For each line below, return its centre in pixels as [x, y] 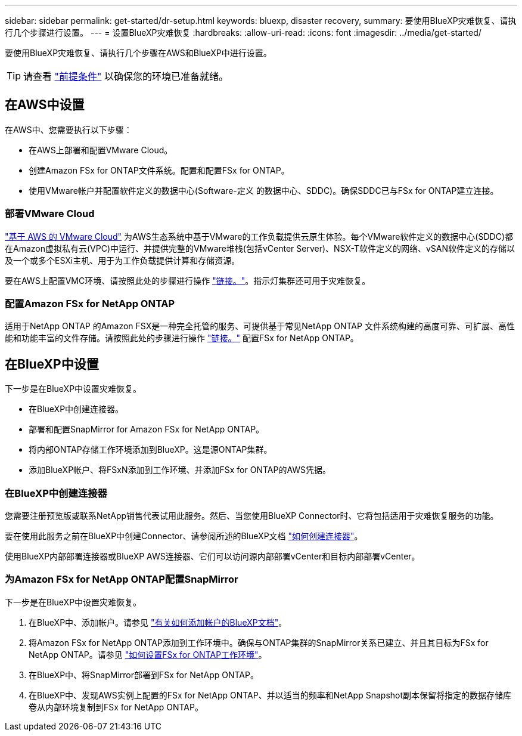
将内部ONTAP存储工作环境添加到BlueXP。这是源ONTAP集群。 [150, 450]
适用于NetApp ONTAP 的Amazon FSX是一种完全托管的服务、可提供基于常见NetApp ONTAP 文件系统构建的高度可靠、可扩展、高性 [260, 326]
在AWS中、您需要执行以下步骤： [69, 129]
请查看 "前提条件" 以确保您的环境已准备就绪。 [126, 76]
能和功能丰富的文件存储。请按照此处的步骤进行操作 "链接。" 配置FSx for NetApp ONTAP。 [182, 338]
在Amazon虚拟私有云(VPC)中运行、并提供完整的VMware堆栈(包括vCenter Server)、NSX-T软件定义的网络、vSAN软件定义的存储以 [260, 248]
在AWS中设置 [45, 105]
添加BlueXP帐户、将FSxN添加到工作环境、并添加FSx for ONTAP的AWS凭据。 [180, 470]
